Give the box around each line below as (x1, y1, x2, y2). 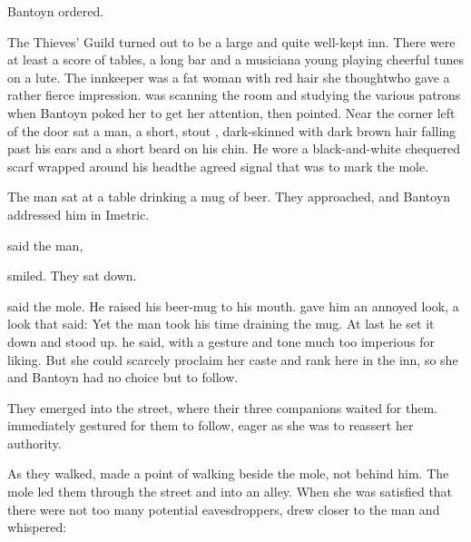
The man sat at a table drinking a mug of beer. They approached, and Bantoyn (7, 187, 451, 206)
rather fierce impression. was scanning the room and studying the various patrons (7, 85, 461, 104)
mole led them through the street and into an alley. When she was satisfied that (7, 482, 453, 501)
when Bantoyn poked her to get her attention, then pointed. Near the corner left (7, 103, 456, 122)
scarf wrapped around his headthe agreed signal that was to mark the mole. (7, 156, 429, 175)
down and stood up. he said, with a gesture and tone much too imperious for (7, 331, 436, 350)
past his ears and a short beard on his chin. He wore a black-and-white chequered (7, 139, 461, 158)
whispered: (7, 517, 67, 537)
